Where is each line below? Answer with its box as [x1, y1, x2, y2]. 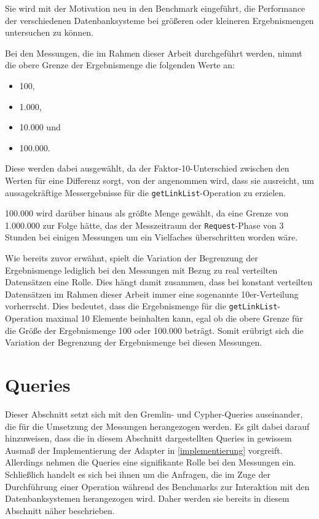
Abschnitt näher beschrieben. [5, 504, 115, 517]
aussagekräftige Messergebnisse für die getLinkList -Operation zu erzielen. [5, 186, 286, 199]
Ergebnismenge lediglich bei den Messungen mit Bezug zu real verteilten [5, 263, 278, 276]
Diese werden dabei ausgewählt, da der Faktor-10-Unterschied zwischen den [5, 162, 289, 175]
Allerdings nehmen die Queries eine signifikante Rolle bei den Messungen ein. [5, 456, 296, 469]
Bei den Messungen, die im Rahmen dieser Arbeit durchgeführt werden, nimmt [5, 46, 302, 59]
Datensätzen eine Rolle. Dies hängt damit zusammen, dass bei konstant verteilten [5, 275, 313, 288]
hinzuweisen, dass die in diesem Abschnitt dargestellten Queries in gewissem [5, 432, 292, 445]
